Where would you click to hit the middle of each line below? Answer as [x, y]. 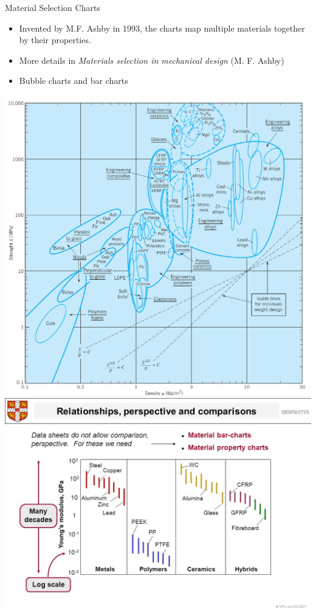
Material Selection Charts [53, 7]
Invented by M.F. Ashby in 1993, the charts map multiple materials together [162, 28]
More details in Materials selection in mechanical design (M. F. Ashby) [152, 60]
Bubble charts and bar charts [74, 81]
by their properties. [55, 40]
